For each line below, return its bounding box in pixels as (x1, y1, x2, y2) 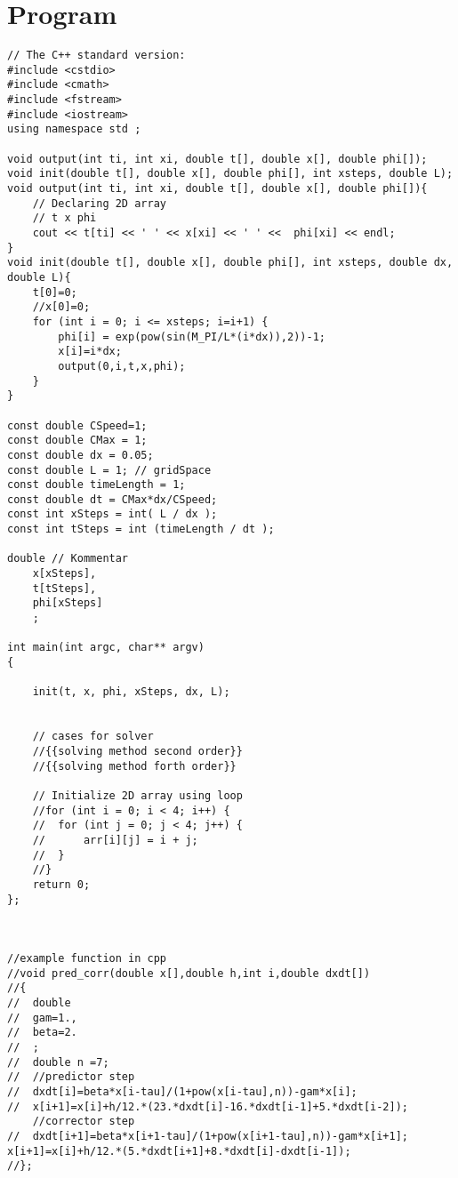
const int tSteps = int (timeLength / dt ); (7, 523, 275, 536)
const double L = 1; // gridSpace (7, 463, 212, 477)
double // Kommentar (7, 552, 129, 565)
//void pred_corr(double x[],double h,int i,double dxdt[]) (7, 966, 371, 980)
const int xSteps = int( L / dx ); (7, 508, 218, 521)
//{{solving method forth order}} (32, 759, 237, 773)
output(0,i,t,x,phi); (58, 359, 186, 373)
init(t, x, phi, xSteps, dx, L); (32, 685, 230, 699)
